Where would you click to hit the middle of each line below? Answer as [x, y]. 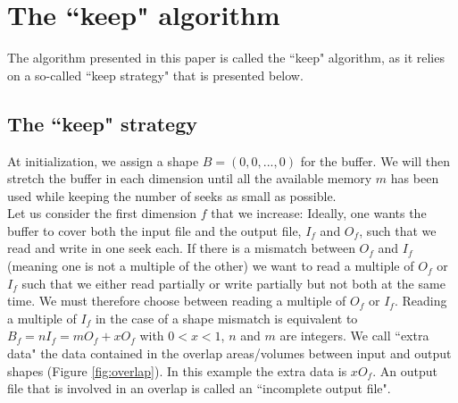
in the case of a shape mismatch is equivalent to [226, 318]
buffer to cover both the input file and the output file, [154, 230]
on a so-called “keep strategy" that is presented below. [155, 75]
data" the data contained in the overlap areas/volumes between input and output [229, 353]
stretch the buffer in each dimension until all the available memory [190, 178]
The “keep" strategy [102, 123]
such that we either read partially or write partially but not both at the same [233, 283]
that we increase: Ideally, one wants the [319, 213]
